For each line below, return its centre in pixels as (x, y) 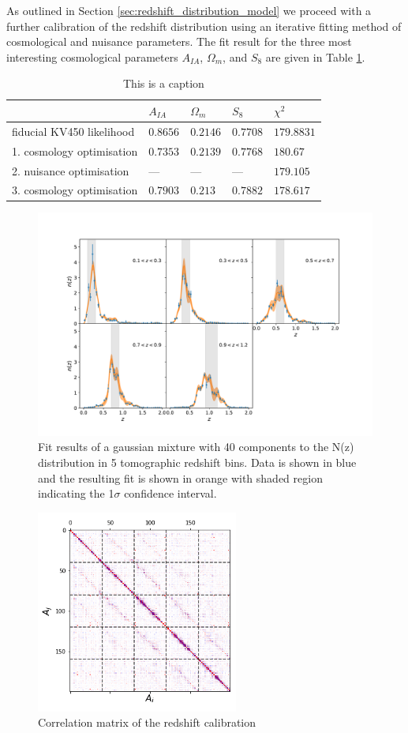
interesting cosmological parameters (92, 56)
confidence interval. (170, 493)
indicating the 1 (76, 493)
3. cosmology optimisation (75, 190)
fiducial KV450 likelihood (73, 131)
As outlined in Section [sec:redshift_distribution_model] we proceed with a (189, 10)
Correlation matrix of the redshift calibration (147, 722)
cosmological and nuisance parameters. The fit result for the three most (179, 41)
